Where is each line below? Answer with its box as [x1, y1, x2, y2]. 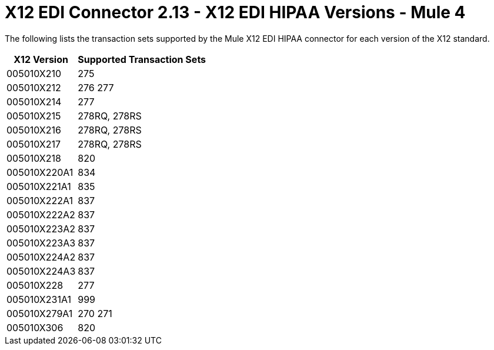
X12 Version [14, 53, 68, 65]
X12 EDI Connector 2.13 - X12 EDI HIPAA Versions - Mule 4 [5, 2, 466, 22]
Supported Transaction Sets [78, 53, 206, 65]
